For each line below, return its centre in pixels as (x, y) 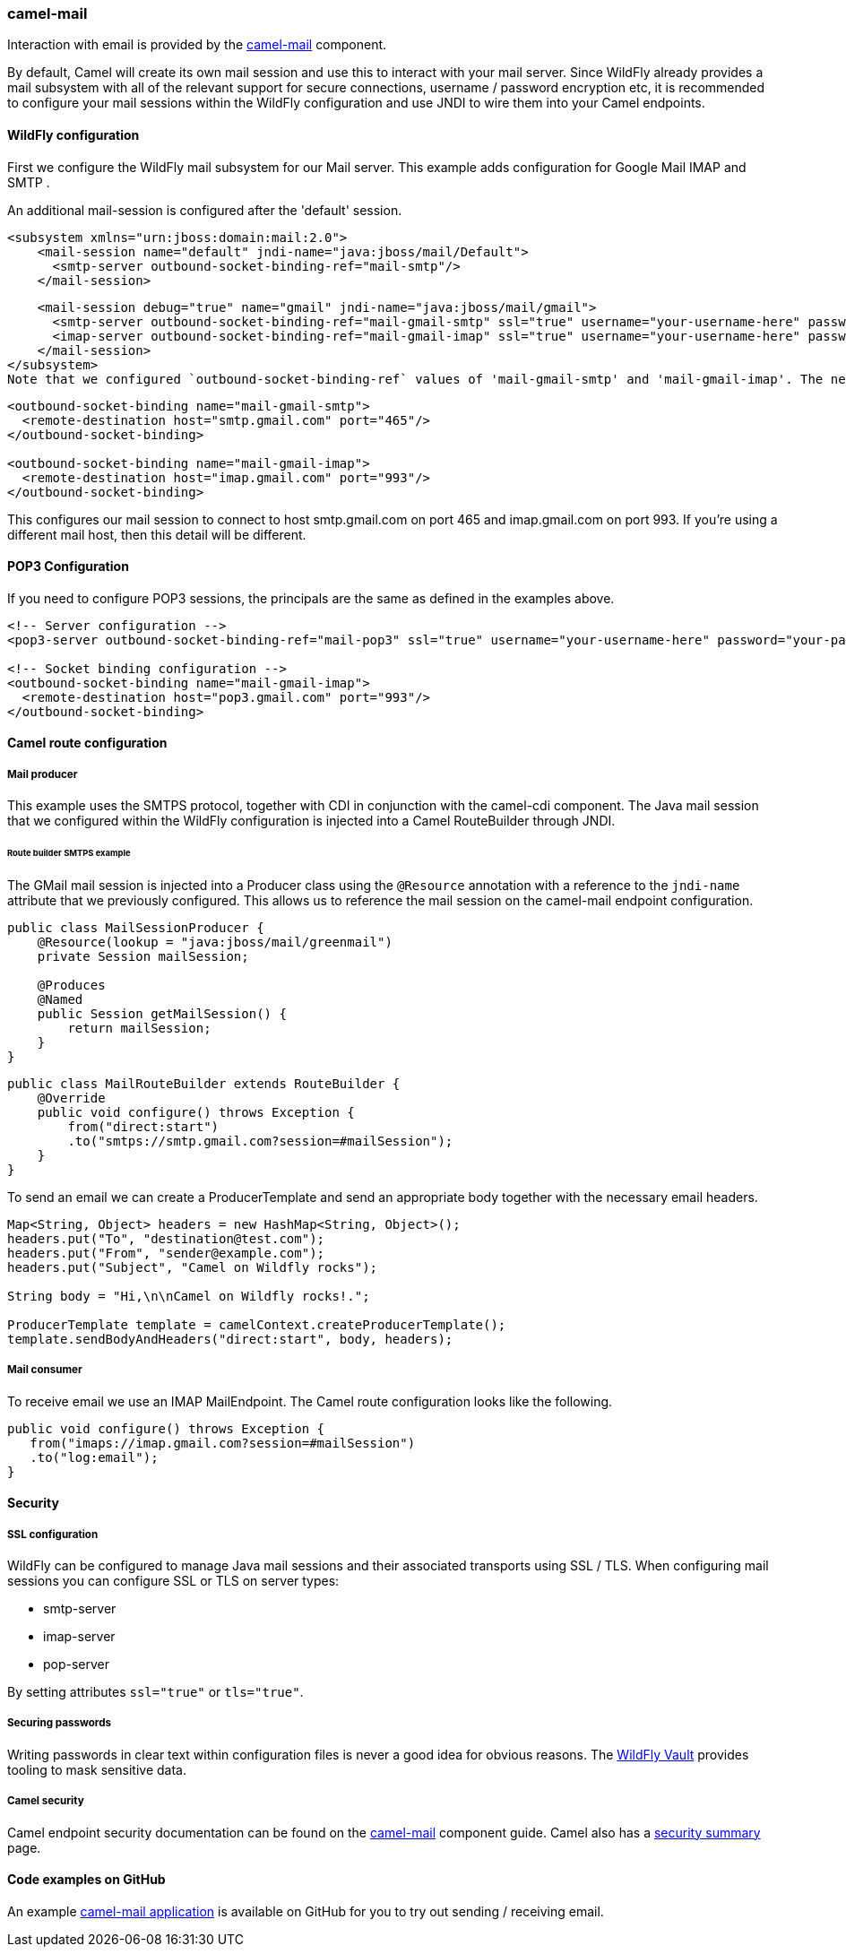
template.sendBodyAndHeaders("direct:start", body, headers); (230, 1339)
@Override (71, 1098)
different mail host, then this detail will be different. (157, 534)
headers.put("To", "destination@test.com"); (166, 1238)
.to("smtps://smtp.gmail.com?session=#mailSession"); (260, 1141)
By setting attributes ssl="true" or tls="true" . (155, 1692)
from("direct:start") (143, 1126)
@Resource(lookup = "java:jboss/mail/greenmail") (215, 942)
